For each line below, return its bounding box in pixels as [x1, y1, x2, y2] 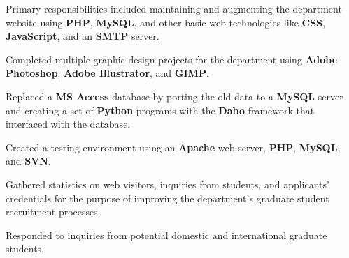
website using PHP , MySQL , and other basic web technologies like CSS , [6, 15, 325, 29]
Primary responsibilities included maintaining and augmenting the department [6, 1, 342, 15]
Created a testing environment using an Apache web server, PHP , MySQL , [6, 139, 341, 154]
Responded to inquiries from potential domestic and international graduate [6, 227, 327, 242]
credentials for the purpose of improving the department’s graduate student [6, 190, 329, 205]
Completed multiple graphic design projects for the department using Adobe [6, 52, 338, 66]
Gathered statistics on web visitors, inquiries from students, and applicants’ [6, 176, 329, 191]
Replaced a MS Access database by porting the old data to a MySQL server [6, 89, 343, 103]
